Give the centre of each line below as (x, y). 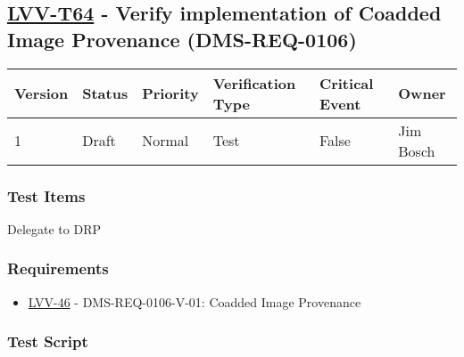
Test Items (46, 195)
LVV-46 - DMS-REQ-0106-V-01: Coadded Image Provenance (195, 301)
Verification (254, 83)
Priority (170, 93)
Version (41, 93)
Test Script (48, 341)
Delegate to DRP (54, 228)
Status (105, 93)
